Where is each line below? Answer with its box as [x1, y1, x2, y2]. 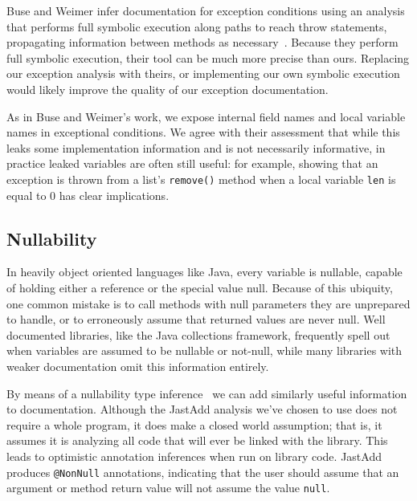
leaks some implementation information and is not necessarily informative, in [6, 139, 386, 156]
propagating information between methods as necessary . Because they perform [6, 34, 399, 51]
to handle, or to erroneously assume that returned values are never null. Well [6, 311, 386, 328]
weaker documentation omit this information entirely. [6, 357, 269, 374]
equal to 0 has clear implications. [6, 186, 170, 203]
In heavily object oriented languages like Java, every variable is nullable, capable [6, 263, 403, 280]
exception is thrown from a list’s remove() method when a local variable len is [6, 170, 396, 187]
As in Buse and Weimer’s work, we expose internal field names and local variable [6, 108, 406, 124]
